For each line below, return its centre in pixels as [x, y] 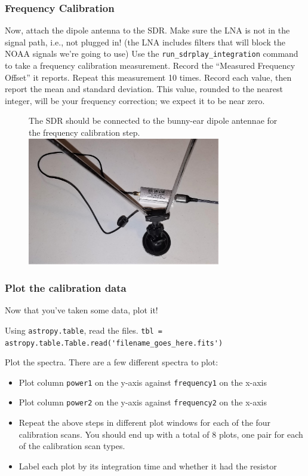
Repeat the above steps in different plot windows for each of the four [145, 422]
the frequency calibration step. [84, 132]
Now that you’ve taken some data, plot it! [81, 310]
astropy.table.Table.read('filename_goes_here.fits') [114, 343]
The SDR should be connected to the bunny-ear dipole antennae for [153, 120]
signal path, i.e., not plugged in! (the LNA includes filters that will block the [145, 42]
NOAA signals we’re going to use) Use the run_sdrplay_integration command [152, 54]
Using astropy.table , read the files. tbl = [84, 330]
